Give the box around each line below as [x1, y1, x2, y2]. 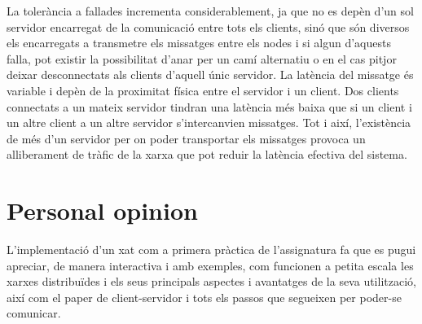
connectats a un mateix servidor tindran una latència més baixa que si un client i [7, 98, 412, 115]
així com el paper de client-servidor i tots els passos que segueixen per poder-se [7, 288, 402, 305]
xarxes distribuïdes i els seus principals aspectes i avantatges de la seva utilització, [7, 273, 416, 290]
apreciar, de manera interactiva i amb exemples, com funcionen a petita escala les [7, 256, 414, 274]
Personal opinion [7, 194, 198, 227]
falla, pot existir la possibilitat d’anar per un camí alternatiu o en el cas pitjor [7, 50, 397, 67]
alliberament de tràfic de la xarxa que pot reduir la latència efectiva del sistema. [7, 146, 407, 163]
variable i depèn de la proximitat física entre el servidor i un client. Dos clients [7, 81, 399, 99]
